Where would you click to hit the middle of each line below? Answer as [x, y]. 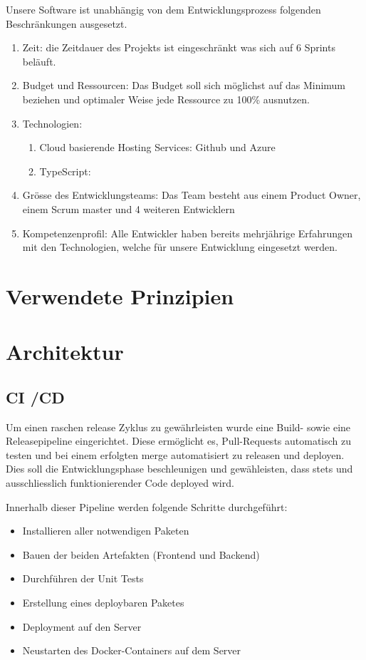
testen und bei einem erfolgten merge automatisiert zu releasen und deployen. [175, 454]
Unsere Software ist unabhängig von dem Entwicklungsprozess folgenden [163, 9]
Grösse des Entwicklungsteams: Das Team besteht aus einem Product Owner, [192, 195]
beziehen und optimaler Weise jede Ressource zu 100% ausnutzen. [166, 99]
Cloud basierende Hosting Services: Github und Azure [157, 147]
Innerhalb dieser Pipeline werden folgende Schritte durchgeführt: [147, 506]
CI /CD [35, 397]
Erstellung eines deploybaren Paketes [103, 603]
